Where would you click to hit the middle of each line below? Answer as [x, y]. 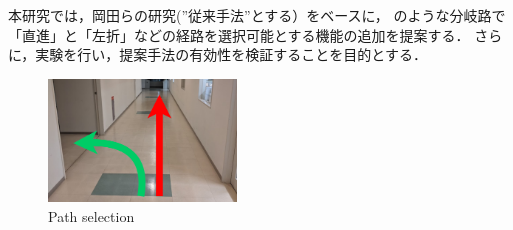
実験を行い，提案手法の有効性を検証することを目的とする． [231, 54]
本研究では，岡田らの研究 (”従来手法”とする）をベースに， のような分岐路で [257, 15]
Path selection [91, 216]
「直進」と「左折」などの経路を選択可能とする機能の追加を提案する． [239, 34]
